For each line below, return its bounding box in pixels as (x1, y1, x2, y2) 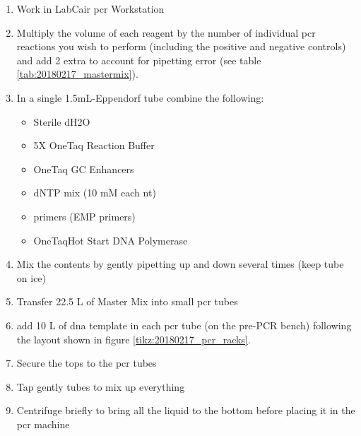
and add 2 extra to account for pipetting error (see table (16, 52, 261, 67)
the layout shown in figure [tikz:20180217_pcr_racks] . (16, 331, 251, 346)
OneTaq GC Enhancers (33, 161, 134, 176)
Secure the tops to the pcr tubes (16, 355, 157, 370)
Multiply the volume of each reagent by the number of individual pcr (16, 25, 316, 40)
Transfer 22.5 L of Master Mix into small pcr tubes (16, 294, 238, 309)
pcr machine (16, 416, 70, 431)
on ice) (16, 270, 47, 285)
